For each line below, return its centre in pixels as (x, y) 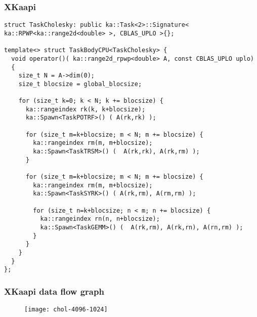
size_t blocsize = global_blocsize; (80, 84)
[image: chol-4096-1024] (66, 310)
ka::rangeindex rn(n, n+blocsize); (100, 219)
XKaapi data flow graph (54, 291)
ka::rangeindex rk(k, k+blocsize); (85, 109)
